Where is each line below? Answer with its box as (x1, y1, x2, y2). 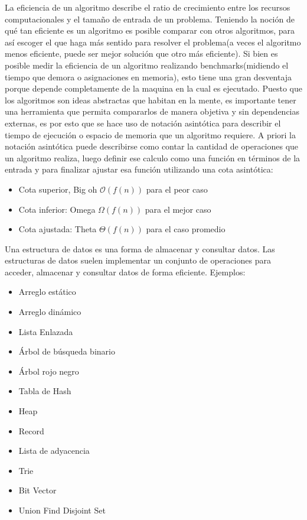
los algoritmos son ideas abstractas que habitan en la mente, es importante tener (5, 93, 296, 106)
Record (18, 424, 44, 437)
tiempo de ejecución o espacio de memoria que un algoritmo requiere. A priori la (5, 128, 296, 141)
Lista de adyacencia (18, 444, 90, 457)
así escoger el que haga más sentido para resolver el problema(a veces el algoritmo (5, 35, 301, 48)
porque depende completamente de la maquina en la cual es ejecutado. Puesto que (5, 82, 302, 95)
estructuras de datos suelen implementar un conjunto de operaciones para (5, 254, 271, 266)
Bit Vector (18, 484, 57, 496)
